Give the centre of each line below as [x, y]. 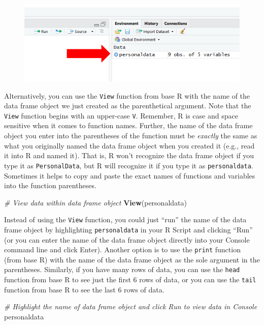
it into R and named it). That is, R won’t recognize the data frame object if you [129, 155]
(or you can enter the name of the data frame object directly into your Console [127, 239]
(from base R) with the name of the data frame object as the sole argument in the [132, 259]
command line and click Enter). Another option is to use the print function [122, 249]
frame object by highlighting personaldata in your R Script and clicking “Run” [128, 229]
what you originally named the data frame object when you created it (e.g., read [129, 145]
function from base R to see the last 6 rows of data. [84, 289]
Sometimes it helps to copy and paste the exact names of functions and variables [130, 175]
